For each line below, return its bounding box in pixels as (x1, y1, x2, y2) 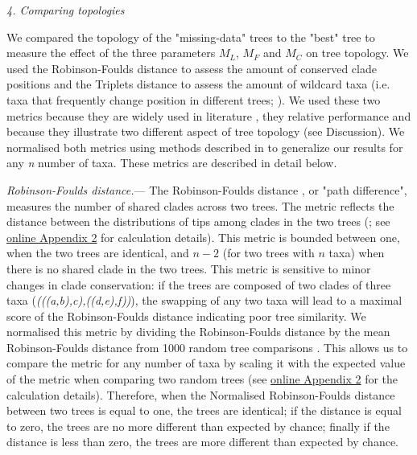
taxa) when (328, 244, 385, 261)
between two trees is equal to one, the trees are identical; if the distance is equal (6, 402, 402, 419)
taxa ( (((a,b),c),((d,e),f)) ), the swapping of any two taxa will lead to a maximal (6, 292, 403, 309)
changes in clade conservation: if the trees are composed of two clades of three (6, 276, 391, 293)
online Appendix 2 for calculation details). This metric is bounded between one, (6, 228, 400, 245)
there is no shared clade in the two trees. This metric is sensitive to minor (6, 260, 371, 277)
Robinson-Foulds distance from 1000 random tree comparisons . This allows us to (6, 338, 408, 355)
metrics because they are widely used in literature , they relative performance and (6, 107, 411, 124)
